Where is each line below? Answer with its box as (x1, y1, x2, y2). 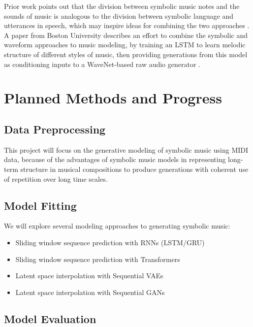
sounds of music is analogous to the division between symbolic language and (4, 10, 234, 21)
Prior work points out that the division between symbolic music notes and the (4, 1, 240, 11)
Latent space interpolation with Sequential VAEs (15, 270, 163, 281)
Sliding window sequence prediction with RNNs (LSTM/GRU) (15, 237, 205, 247)
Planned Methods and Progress (4, 88, 222, 108)
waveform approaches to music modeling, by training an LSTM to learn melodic (4, 39, 246, 50)
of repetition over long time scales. (4, 173, 108, 184)
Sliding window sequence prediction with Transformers (15, 254, 180, 264)
